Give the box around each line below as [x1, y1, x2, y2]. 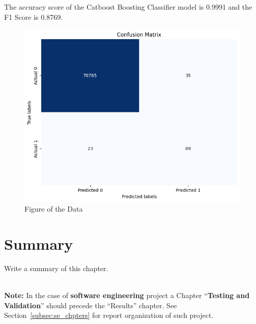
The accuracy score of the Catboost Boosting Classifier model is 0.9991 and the [4, 2, 252, 12]
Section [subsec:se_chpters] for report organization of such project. [4, 310, 214, 320]
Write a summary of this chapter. [4, 263, 108, 274]
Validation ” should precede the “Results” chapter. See [4, 300, 177, 310]
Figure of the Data [24, 203, 83, 214]
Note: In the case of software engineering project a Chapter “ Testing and [4, 290, 250, 301]
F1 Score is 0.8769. [4, 11, 63, 22]
